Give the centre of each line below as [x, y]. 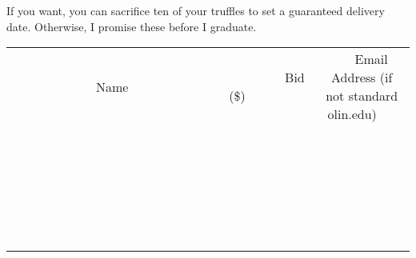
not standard [362, 96]
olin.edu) [352, 114]
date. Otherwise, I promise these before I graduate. [132, 26]
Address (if [362, 77]
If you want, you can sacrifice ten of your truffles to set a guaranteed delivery [196, 10]
